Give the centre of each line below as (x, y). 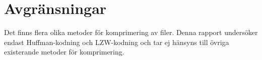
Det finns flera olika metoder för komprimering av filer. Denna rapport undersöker (131, 32)
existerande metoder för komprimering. (64, 52)
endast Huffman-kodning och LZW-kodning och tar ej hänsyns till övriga (117, 42)
